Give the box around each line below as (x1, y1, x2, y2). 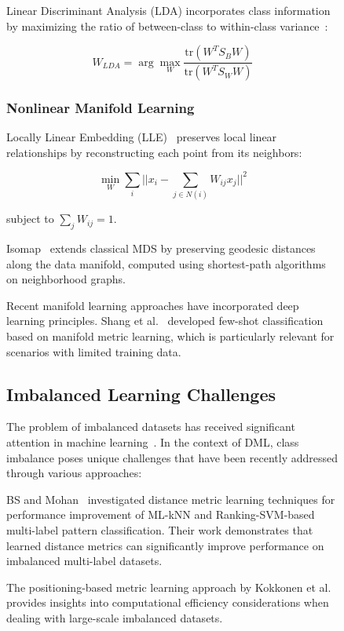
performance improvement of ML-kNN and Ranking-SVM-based (6, 506, 315, 523)
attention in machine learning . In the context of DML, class (6, 434, 299, 450)
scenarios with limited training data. (6, 343, 181, 359)
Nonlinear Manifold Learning (6, 97, 195, 117)
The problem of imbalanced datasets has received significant (6, 418, 295, 435)
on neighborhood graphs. (6, 271, 126, 287)
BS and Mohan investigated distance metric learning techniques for (6, 491, 335, 507)
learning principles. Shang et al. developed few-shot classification (6, 312, 324, 329)
